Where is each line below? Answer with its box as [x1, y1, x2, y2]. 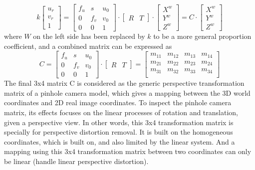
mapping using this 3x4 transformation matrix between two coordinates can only [4, 146, 252, 157]
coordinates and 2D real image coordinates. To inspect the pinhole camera [4, 97, 232, 108]
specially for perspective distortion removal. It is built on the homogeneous [4, 127, 233, 137]
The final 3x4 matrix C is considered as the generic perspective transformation [4, 78, 245, 88]
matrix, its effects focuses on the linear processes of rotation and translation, [4, 107, 239, 117]
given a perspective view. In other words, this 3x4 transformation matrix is [4, 117, 234, 127]
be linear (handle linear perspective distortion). [4, 156, 149, 166]
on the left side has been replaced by [33, 31, 145, 41]
